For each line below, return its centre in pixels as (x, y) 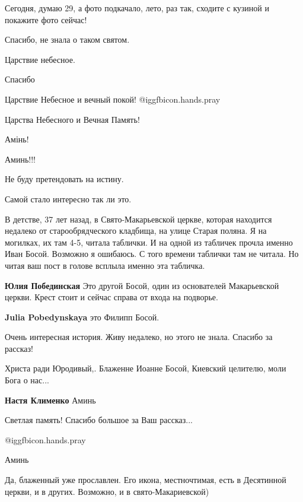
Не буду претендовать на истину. (64, 179)
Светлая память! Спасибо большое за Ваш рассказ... (99, 420)
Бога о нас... (27, 380)
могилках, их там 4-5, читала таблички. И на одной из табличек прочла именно (149, 242)
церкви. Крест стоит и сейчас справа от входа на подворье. (111, 297)
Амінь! (17, 139)
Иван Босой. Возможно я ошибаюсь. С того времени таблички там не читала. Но (152, 254)
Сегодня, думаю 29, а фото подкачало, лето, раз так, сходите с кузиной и (137, 8)
